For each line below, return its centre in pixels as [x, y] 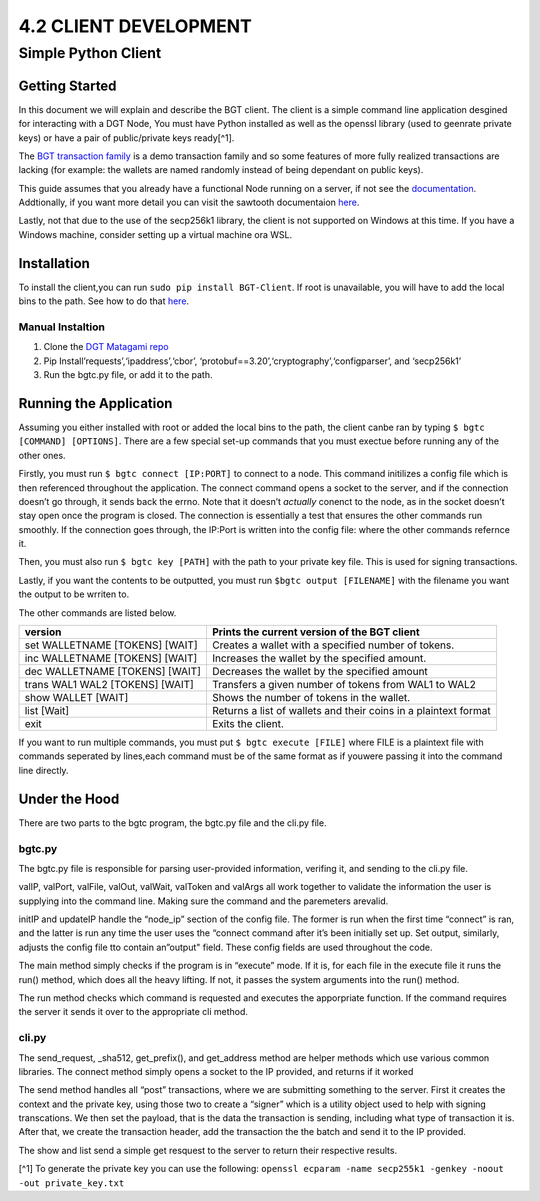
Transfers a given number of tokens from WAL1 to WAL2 [344, 685]
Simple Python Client [90, 53]
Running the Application [95, 403]
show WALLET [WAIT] [76, 698]
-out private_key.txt [71, 1183]
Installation [54, 263]
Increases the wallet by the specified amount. [319, 658]
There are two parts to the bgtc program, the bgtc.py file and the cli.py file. [172, 822]
